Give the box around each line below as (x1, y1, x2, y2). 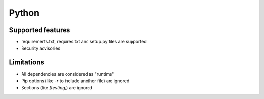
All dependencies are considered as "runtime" (21, 71, 114, 77)
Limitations (9, 59, 44, 67)
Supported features (9, 26, 70, 34)
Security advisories (21, 45, 61, 51)
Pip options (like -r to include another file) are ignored (21, 78, 130, 84)
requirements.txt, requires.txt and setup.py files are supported (21, 39, 147, 45)
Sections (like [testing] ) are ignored (21, 85, 92, 91)
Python (9, 7, 39, 18)
